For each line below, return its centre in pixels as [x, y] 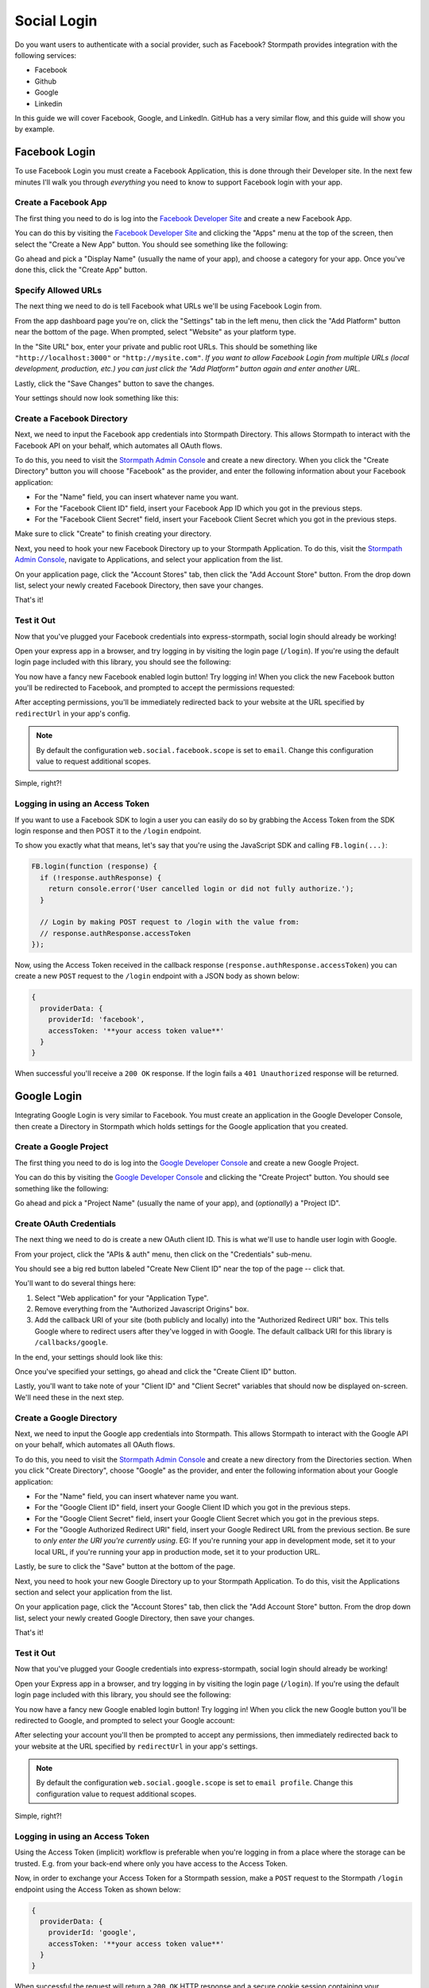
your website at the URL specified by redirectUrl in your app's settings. [136, 1746]
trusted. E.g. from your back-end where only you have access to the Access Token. [151, 1863]
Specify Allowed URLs [58, 290]
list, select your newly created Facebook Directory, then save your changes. [139, 585]
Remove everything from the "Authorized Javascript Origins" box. [142, 1309]
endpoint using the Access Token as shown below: [98, 1889]
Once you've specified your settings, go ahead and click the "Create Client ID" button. [156, 1372]
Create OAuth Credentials [66, 1223]
